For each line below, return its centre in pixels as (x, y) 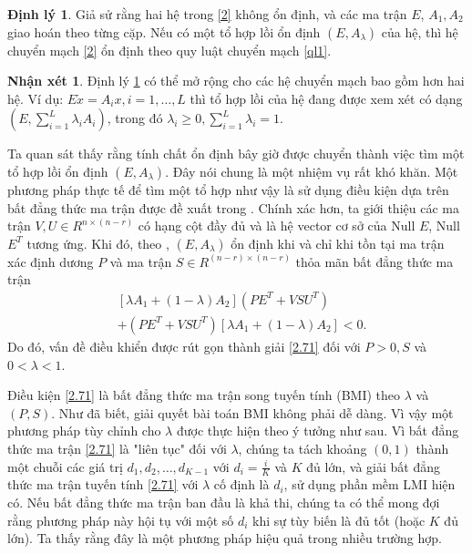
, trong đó (135, 118)
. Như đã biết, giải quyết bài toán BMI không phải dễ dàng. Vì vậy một (252, 412)
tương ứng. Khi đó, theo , (98, 243)
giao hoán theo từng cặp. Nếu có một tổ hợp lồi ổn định (164, 31)
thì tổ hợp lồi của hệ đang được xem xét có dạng (326, 98)
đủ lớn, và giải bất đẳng (373, 466)
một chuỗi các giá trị (65, 466)
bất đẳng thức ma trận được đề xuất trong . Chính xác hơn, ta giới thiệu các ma (233, 207)
